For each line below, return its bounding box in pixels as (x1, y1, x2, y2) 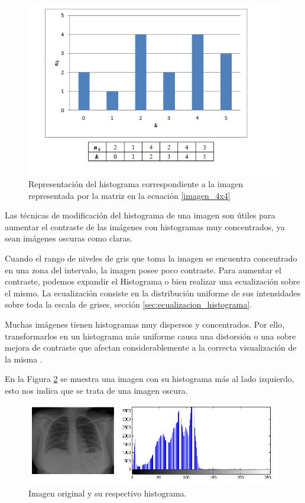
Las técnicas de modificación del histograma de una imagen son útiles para (5, 209, 275, 221)
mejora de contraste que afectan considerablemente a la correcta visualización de (5, 341, 297, 354)
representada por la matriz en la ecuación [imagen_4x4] (28, 189, 231, 201)
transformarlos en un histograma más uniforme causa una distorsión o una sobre (5, 329, 296, 342)
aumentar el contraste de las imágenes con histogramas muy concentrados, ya (5, 220, 285, 233)
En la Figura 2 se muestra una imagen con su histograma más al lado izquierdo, (5, 373, 294, 385)
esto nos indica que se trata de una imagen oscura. (5, 384, 188, 396)
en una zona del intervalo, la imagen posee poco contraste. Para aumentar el (5, 263, 281, 276)
